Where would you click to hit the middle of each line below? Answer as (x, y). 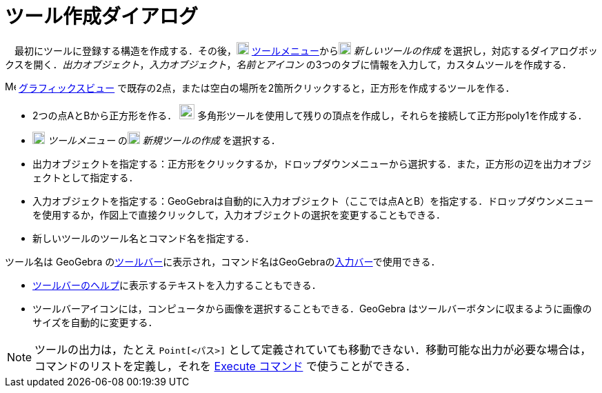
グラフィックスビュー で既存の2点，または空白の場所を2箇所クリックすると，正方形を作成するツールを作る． (267, 88)
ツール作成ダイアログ (102, 17)
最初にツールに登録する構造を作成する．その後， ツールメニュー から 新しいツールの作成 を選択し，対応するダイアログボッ (306, 50)
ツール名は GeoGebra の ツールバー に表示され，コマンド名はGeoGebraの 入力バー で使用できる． (223, 261)
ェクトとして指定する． (86, 177)
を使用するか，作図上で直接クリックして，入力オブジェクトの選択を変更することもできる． (239, 214)
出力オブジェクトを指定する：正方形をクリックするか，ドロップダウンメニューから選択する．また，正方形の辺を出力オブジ (312, 163)
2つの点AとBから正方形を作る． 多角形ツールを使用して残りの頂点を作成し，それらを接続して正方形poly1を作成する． (310, 115)
